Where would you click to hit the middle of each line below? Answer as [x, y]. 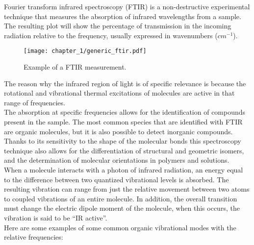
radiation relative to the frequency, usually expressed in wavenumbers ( [111, 35]
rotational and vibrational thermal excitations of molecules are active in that [119, 93]
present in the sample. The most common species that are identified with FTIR [123, 122]
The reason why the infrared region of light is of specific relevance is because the [125, 83]
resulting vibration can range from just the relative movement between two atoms [127, 189]
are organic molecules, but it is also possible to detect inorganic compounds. [118, 131]
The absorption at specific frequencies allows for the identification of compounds [125, 112]
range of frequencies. [35, 102]
